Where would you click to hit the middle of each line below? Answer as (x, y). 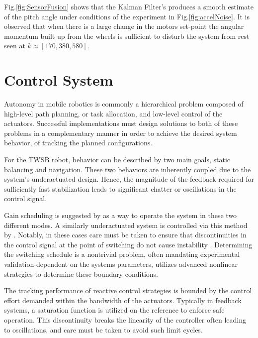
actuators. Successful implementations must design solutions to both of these (121, 123)
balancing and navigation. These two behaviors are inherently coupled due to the (128, 169)
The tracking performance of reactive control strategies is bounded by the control (128, 290)
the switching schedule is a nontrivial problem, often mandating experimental (122, 254)
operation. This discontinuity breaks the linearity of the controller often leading (125, 319)
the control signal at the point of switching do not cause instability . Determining (128, 244)
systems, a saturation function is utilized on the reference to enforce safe (114, 310)
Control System (59, 80)
